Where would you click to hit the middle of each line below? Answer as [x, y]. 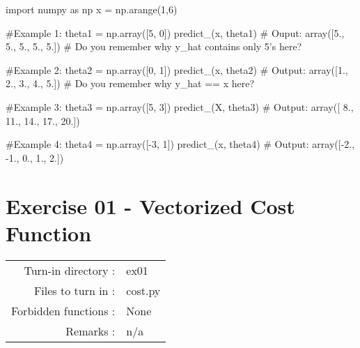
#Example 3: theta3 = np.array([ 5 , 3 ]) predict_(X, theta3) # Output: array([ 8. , [180, 106]
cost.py [143, 290]
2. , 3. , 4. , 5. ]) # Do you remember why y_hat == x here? [130, 83]
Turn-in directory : [70, 270]
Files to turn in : [75, 290]
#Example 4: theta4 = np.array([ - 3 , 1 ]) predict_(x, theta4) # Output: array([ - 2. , [180, 144]
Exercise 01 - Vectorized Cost [150, 205]
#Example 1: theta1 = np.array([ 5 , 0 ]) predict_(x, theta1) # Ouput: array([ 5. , [175, 32]
